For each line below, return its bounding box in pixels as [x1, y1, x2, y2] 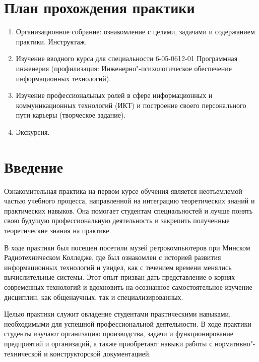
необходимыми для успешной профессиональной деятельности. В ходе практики [4, 318, 251, 329]
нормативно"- [215, 338, 255, 348]
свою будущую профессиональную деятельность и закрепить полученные [4, 215, 230, 226]
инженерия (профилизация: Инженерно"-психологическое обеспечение [16, 63, 232, 73]
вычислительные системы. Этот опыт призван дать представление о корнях [4, 272, 235, 282]
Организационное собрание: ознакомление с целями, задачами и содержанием [16, 26, 255, 37]
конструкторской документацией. [50, 348, 151, 358]
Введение [4, 156, 63, 177]
